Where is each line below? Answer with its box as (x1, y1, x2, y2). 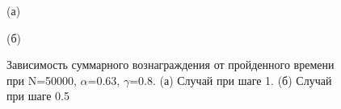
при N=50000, (6, 71, 77, 88)
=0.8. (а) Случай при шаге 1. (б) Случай (129, 71, 332, 88)
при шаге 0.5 (6, 87, 69, 104)
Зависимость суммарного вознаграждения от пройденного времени (6, 56, 335, 73)
